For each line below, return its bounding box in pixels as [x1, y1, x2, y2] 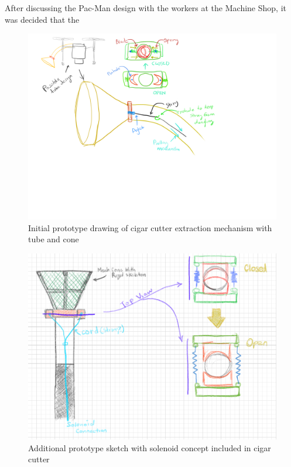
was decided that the [5, 13, 80, 25]
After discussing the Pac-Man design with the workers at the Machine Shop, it [5, 2, 286, 13]
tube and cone [28, 233, 79, 245]
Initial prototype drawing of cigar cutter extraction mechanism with [28, 221, 272, 233]
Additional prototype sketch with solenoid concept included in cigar [28, 441, 271, 454]
